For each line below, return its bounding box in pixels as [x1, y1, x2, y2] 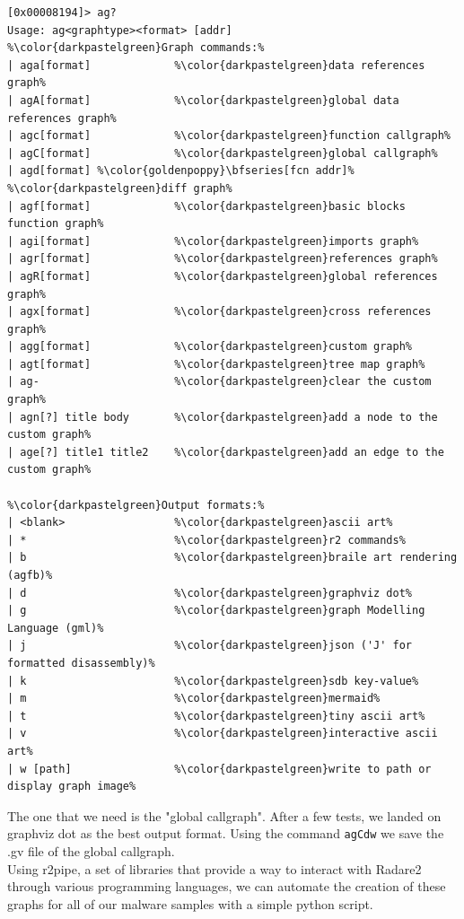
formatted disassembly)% [7, 656, 155, 670]
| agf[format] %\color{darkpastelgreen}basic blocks [7, 199, 406, 213]
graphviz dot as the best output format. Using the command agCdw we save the [7, 824, 444, 843]
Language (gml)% [7, 621, 104, 635]
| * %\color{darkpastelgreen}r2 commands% [7, 533, 406, 547]
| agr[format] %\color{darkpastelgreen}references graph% [7, 252, 438, 266]
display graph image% [7, 780, 136, 793]
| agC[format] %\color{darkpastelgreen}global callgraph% [7, 146, 438, 160]
